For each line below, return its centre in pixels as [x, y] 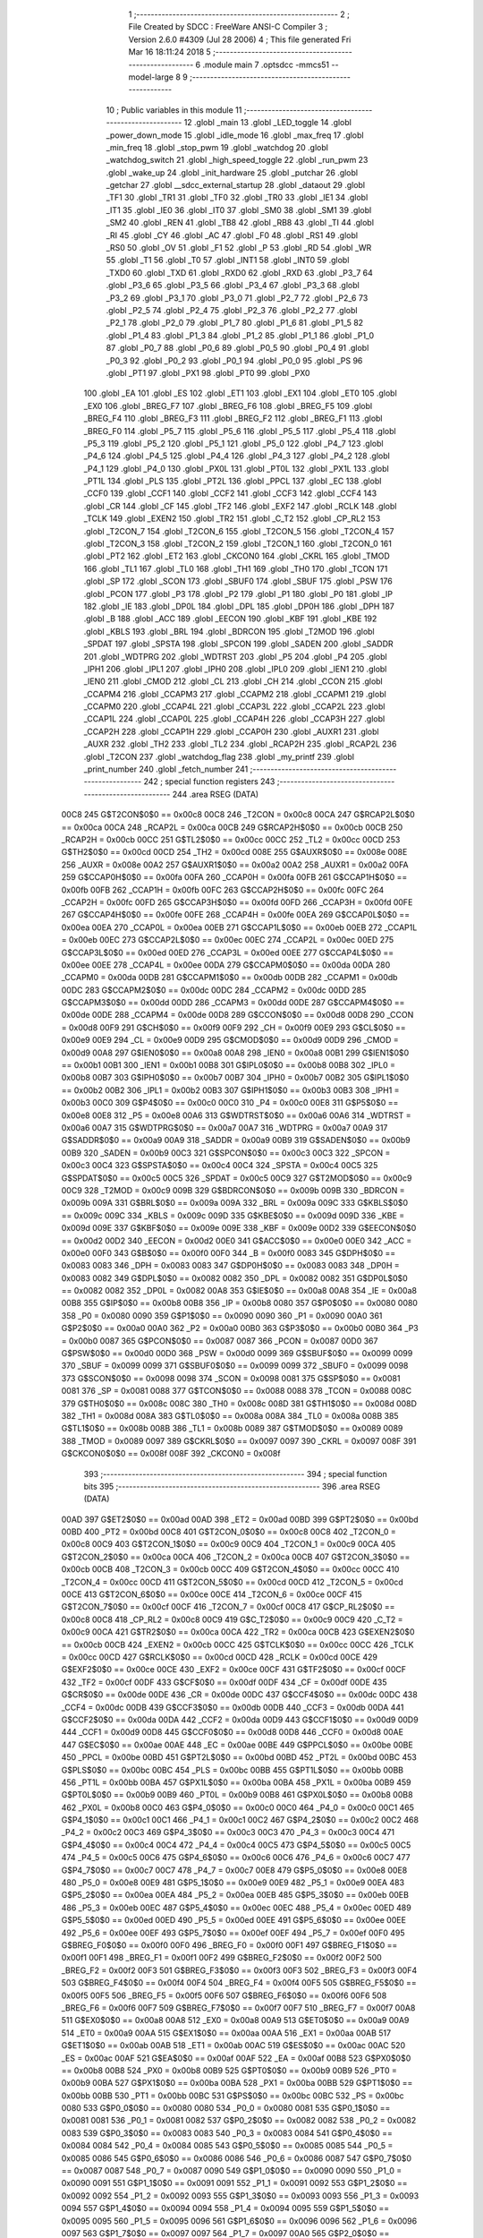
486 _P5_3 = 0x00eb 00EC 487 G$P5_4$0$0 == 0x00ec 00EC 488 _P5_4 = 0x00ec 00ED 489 [236, 1908]
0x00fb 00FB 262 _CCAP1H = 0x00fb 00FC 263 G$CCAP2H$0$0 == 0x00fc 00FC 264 [223, 890]
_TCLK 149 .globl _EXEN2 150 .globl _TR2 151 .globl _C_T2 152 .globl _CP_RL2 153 [232, 518]
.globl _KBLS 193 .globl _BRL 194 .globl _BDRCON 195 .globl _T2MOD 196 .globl [229, 631]
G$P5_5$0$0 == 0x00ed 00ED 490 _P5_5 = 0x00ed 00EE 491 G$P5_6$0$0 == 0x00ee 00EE [234, 1920]
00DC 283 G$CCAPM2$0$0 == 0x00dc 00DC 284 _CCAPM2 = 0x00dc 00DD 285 [214, 990]
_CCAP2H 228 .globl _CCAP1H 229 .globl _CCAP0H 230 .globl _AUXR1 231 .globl [231, 731]
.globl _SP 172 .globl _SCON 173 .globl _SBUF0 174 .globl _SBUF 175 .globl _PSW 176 [238, 581]
